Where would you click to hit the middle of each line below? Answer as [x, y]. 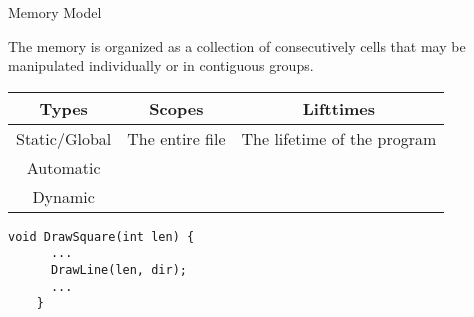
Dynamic [63, 196]
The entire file [176, 138]
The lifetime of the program [339, 138]
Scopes [176, 108]
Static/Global [64, 138]
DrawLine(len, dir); [118, 270]
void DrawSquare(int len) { [101, 236]
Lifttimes [339, 108]
